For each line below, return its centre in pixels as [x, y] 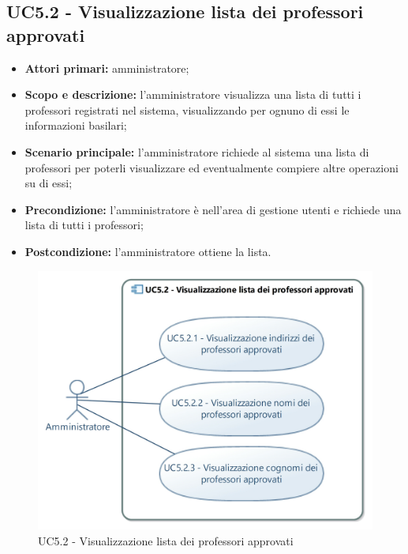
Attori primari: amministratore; [107, 68]
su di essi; [49, 183]
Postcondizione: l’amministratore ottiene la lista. [148, 251]
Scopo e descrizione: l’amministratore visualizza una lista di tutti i [193, 94]
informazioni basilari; [76, 125]
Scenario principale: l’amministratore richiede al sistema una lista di [197, 151]
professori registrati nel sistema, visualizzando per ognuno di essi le [187, 109]
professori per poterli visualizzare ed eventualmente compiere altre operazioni [211, 167]
